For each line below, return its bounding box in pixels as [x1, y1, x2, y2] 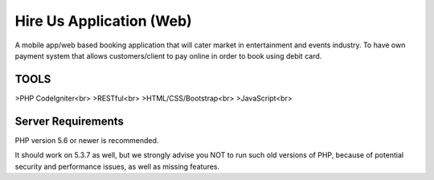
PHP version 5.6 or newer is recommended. [14, 135, 159, 145]
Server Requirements [14, 114, 125, 128]
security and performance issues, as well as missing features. [14, 162, 220, 171]
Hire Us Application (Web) [14, 12, 192, 30]
